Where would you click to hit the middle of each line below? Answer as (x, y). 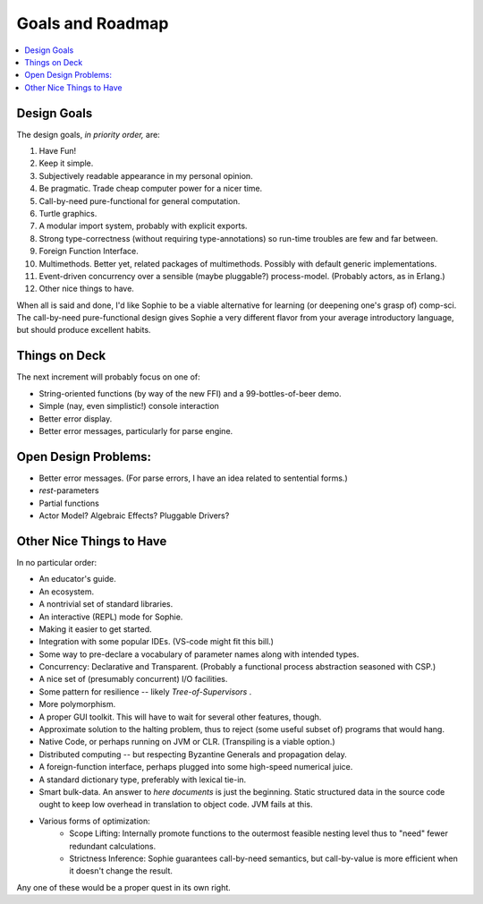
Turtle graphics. (68, 213)
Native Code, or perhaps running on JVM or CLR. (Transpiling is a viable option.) (187, 742)
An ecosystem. (66, 592)
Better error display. (76, 418)
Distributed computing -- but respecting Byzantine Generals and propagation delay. (193, 754)
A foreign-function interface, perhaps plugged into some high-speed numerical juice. (196, 767)
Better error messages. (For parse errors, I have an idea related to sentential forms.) (193, 478)
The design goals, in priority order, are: (88, 134)
